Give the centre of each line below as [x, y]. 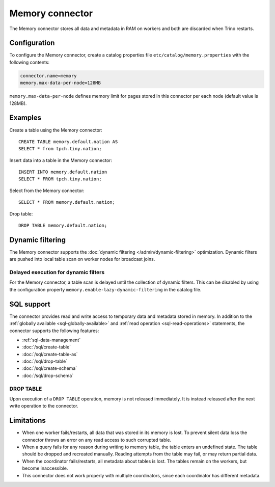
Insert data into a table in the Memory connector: [61, 160]
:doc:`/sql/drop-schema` [48, 375]
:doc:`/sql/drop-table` [45, 361]
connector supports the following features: [54, 331]
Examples [25, 118]
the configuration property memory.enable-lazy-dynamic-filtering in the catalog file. [105, 289]
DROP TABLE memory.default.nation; [63, 226]
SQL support [30, 304]
